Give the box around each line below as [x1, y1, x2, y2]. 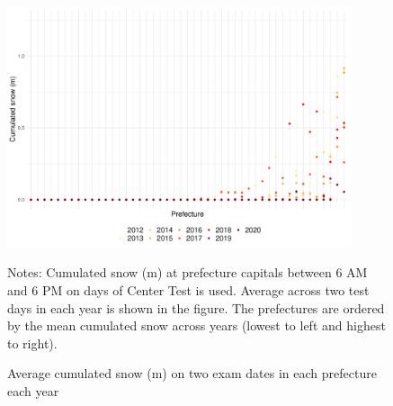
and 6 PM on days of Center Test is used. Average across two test [7, 281, 370, 299]
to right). [7, 333, 58, 352]
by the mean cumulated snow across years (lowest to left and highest [7, 316, 386, 335]
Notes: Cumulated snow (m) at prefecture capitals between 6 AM [7, 263, 368, 282]
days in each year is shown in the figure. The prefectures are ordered [7, 298, 385, 317]
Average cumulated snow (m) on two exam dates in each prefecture [7, 364, 377, 383]
